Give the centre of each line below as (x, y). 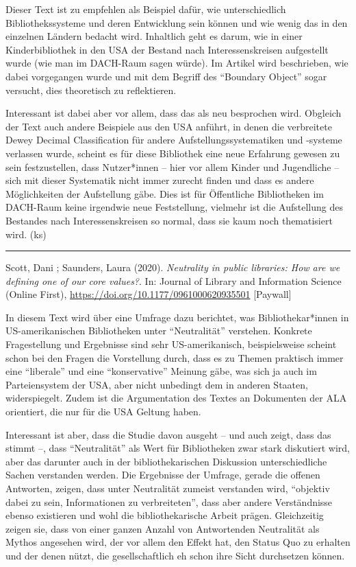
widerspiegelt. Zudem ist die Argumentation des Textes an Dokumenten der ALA (176, 398)
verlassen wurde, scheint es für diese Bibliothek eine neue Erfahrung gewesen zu (173, 153)
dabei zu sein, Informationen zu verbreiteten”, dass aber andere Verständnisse (169, 501)
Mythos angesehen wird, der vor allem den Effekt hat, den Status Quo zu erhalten (178, 542)
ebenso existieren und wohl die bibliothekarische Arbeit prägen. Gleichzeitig (165, 515)
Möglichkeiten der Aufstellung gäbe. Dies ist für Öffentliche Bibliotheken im (165, 193)
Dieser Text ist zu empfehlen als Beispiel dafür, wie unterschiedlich (146, 9)
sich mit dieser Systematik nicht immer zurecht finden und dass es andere (160, 180)
